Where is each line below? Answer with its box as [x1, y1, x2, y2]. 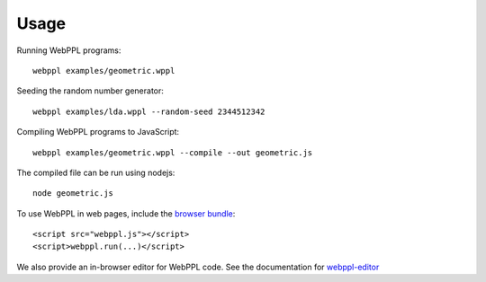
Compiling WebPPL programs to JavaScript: [16, 127, 180, 137]
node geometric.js [32, 189, 114, 198]
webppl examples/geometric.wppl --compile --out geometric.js [32, 147, 313, 157]
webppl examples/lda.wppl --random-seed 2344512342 [32, 106, 265, 117]
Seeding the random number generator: [16, 85, 164, 96]
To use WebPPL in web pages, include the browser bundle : [16, 207, 236, 219]
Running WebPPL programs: [16, 45, 121, 56]
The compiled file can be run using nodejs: [16, 167, 175, 178]
